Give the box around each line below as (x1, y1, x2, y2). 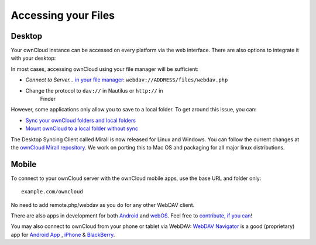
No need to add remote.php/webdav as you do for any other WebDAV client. (11, 201, 195, 208)
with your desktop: (11, 55, 56, 62)
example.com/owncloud (21, 188, 83, 195)
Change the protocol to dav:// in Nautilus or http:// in (25, 87, 163, 94)
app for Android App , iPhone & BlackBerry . (11, 231, 115, 238)
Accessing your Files (11, 9, 115, 22)
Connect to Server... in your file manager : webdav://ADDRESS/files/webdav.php (25, 76, 228, 83)
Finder (40, 96, 56, 103)
